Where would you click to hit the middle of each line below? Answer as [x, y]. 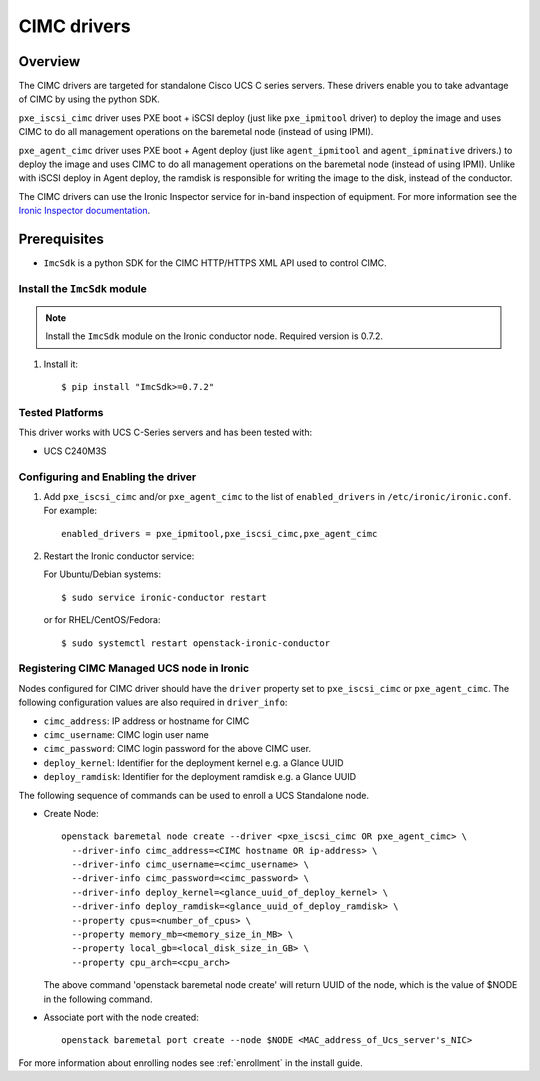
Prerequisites [61, 239]
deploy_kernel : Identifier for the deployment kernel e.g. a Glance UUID [193, 762]
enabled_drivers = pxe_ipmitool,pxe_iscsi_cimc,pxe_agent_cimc [219, 533]
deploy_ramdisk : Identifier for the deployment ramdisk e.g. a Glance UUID [200, 777]
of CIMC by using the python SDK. [89, 99]
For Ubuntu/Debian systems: [102, 574]
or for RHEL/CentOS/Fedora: [102, 620]
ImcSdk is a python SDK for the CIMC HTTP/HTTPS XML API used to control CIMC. [215, 263]
